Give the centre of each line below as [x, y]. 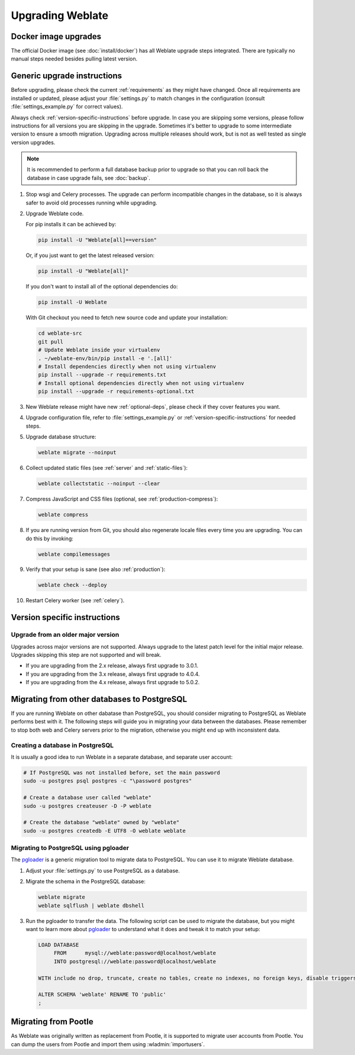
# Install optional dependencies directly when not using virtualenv [141, 383]
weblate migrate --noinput [77, 453]
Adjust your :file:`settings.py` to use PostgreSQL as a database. [103, 870]
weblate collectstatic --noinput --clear [99, 484]
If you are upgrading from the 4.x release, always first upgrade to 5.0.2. [113, 682]
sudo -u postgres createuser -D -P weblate [88, 806]
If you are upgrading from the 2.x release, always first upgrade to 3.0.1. [112, 666]
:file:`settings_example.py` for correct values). [67, 107]
